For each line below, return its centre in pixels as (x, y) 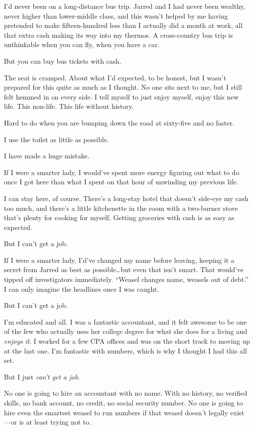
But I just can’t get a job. (42, 376)
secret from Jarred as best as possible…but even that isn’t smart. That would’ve (124, 269)
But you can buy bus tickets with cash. (63, 61)
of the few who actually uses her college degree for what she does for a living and (126, 331)
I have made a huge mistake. (47, 156)
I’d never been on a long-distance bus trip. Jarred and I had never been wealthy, (125, 6)
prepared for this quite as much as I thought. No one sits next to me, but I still (123, 87)
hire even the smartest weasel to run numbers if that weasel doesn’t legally (116, 412)
